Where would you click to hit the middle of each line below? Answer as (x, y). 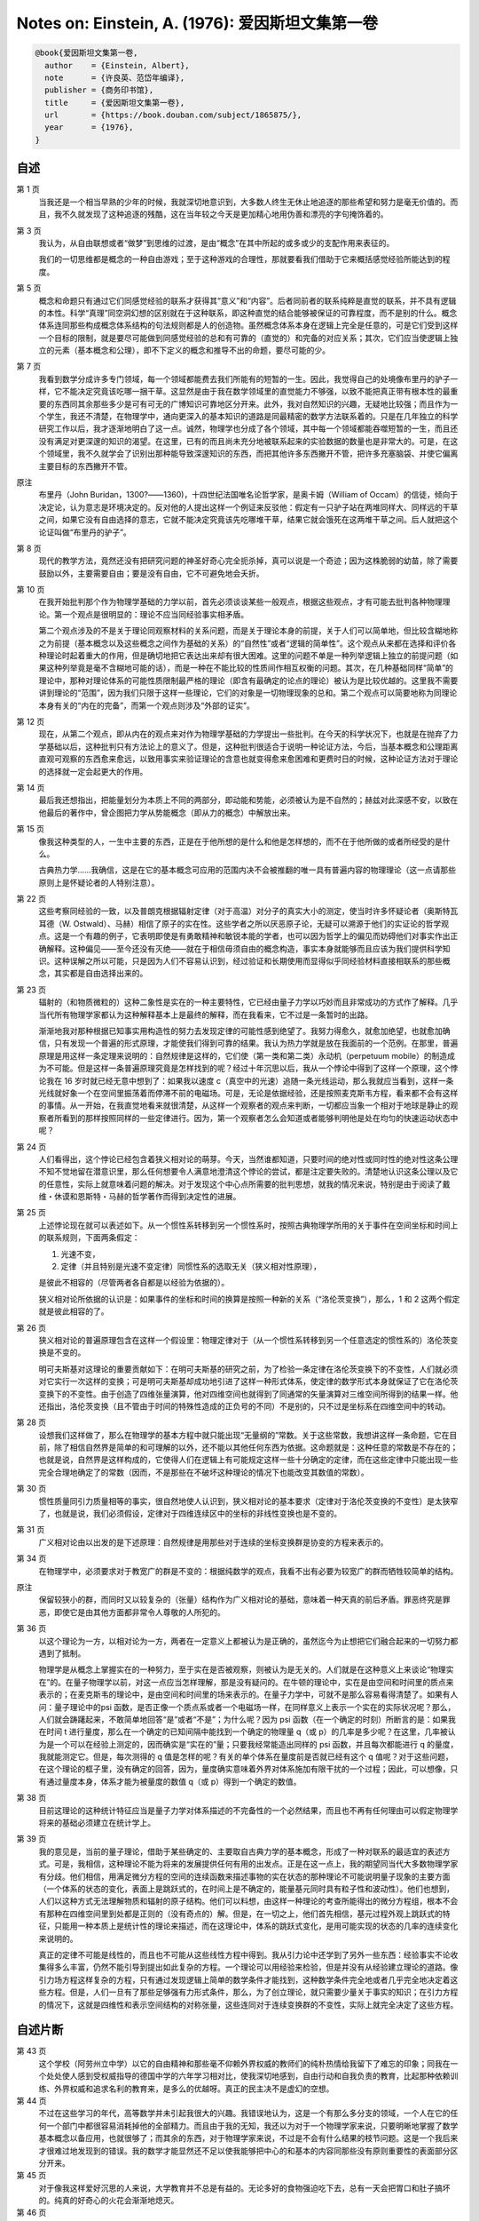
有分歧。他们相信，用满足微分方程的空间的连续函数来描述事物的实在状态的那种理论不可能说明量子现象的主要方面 (244, 1876)
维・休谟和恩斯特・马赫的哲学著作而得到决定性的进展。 (140, 1197)
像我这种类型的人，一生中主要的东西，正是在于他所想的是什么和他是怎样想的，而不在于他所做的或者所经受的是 (240, 841)
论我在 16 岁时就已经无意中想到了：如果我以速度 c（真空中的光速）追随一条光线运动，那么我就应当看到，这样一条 (246, 1080)
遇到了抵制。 (62, 1653)
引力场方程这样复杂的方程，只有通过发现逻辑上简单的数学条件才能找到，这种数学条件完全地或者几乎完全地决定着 (244, 1979)
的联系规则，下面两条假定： (89, 1238)
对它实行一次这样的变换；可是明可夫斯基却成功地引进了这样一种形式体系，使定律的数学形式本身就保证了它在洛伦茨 (248, 1381)
